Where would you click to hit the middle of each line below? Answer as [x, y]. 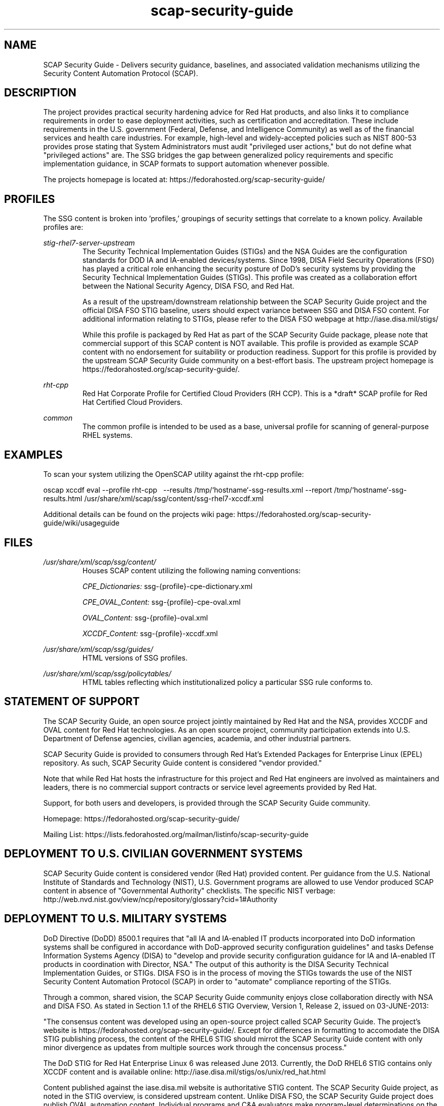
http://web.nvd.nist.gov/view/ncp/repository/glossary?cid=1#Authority [160, 899]
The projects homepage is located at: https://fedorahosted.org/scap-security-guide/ [184, 180]
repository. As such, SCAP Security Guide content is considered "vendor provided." [183, 763]
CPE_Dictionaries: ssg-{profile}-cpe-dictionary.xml [168, 586]
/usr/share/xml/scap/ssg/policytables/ [107, 673]
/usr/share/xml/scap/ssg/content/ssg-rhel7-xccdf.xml [174, 499]
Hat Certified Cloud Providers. [133, 402]
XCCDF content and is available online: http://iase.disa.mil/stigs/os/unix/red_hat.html [184, 1072]
